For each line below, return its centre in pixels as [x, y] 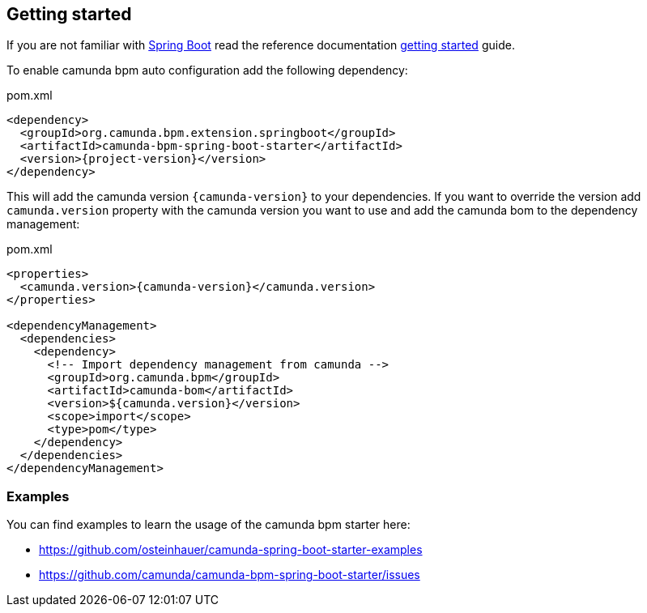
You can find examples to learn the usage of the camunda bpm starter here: [209, 525]
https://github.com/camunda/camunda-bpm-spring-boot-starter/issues [230, 575]
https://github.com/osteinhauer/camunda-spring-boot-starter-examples [231, 550]
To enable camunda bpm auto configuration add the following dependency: [207, 70]
